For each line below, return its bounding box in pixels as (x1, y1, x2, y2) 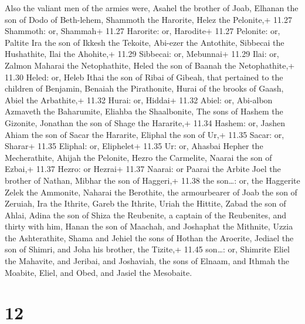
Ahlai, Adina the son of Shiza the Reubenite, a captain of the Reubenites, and (5, 208, 287, 221)
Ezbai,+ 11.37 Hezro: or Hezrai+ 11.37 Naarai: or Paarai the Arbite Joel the (5, 163, 281, 175)
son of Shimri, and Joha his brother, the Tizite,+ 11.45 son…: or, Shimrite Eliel (5, 243, 290, 255)
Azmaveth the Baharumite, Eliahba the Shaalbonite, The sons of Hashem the (5, 105, 283, 117)
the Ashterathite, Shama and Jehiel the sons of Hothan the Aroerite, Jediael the (5, 231, 294, 244)
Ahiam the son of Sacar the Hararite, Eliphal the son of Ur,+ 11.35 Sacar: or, (5, 128, 284, 140)
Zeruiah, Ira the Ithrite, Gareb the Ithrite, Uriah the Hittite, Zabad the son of (5, 197, 286, 210)
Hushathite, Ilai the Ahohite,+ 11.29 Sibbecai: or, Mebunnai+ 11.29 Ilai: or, (5, 48, 279, 60)
